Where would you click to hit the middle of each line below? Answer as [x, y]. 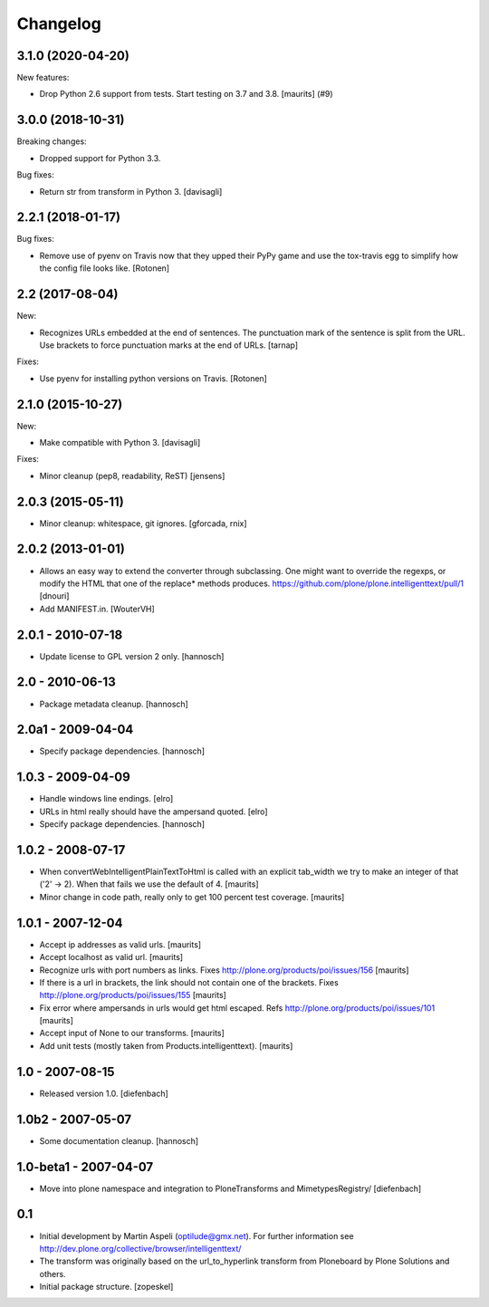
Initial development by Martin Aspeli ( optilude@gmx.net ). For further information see [197, 1235]
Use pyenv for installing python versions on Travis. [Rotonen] [153, 378]
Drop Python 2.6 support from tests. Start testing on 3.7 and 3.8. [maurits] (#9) [187, 94]
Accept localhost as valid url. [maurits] [111, 957]
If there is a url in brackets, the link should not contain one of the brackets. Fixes [189, 982]
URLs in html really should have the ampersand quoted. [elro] [153, 812]
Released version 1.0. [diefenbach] [104, 1093]
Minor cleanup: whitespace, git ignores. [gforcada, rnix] [144, 523]
